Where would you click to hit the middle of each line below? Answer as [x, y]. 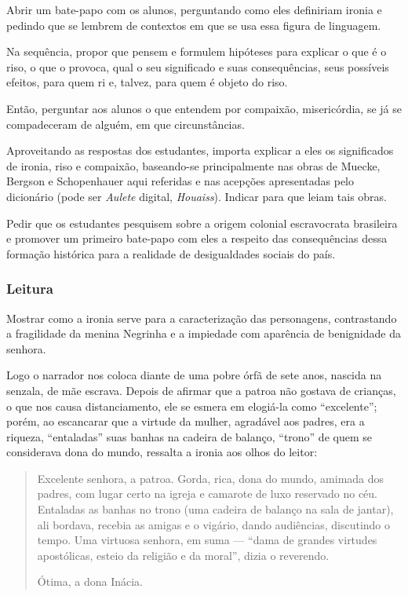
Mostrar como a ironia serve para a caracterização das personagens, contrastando [202, 318]
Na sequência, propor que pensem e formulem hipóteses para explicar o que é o [197, 51]
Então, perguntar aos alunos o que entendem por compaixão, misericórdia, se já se [204, 108]
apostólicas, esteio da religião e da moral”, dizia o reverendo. [183, 555]
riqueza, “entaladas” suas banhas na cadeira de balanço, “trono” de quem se [189, 436]
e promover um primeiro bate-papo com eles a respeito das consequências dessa [197, 238]
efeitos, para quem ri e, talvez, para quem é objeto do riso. [147, 82]
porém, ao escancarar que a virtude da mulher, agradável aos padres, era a [186, 421]
